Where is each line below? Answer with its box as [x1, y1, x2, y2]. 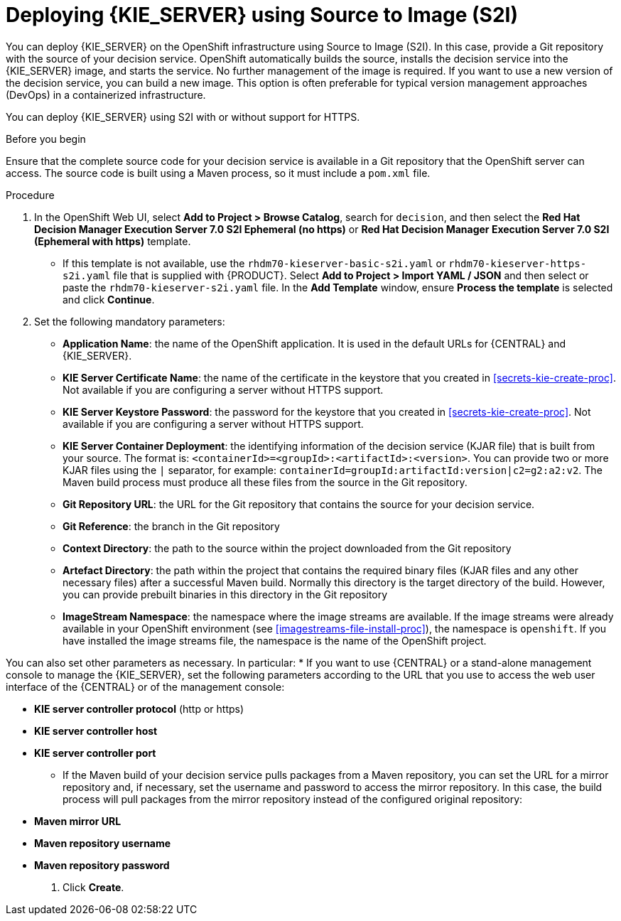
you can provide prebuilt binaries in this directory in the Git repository [63, 588, 388, 600]
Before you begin [6, 132, 86, 145]
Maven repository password [34, 858, 170, 871]
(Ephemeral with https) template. [34, 235, 191, 247]
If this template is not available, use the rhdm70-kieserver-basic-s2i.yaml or [63, 257, 446, 269]
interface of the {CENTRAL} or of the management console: [6, 680, 285, 693]
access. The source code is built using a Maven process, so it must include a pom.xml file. [6, 166, 431, 179]
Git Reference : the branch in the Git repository [63, 519, 280, 532]
